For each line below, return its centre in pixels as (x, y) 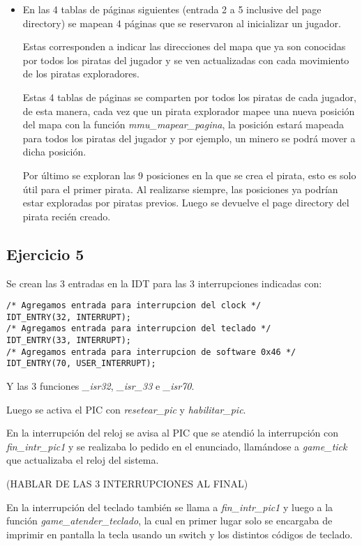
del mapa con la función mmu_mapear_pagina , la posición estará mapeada (183, 124)
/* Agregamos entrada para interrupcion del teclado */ (139, 329)
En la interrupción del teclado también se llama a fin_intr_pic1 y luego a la (170, 507)
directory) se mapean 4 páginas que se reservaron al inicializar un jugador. (182, 23)
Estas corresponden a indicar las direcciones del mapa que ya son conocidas (184, 46)
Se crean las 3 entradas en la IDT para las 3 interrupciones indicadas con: (164, 283)
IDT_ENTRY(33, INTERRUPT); (69, 341)
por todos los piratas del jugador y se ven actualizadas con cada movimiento (186, 60)
